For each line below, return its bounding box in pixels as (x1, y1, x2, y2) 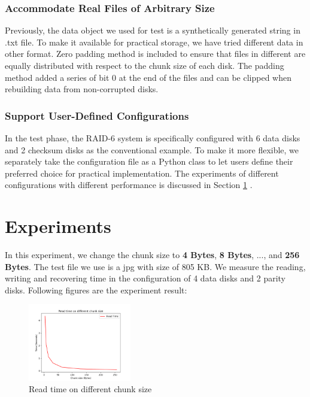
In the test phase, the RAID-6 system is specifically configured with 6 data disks (5, 132, 300, 144)
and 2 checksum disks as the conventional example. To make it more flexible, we (5, 143, 299, 156)
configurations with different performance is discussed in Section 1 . (5, 178, 253, 191)
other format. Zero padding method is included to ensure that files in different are (5, 47, 306, 60)
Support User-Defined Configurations (5, 108, 189, 123)
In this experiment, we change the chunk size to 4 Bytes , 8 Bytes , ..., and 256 (5, 248, 300, 261)
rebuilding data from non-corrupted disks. (5, 83, 159, 95)
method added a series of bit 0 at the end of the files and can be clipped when (5, 71, 291, 83)
